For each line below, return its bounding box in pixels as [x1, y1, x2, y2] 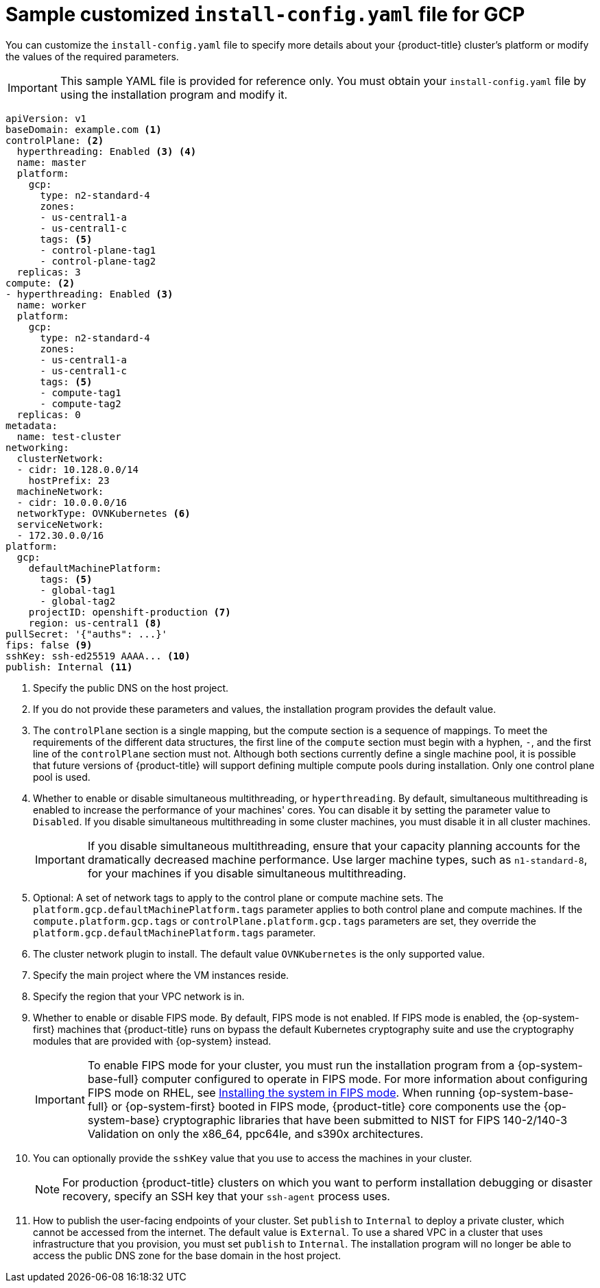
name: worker [16, 299, 87, 311]
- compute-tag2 [40, 398, 121, 409]
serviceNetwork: [16, 518, 104, 530]
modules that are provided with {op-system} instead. [33, 1034, 272, 1047]
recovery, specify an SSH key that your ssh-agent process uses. [62, 1189, 390, 1203]
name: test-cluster [16, 430, 121, 442]
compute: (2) [5, 277, 75, 289]
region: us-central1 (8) [28, 617, 162, 629]
